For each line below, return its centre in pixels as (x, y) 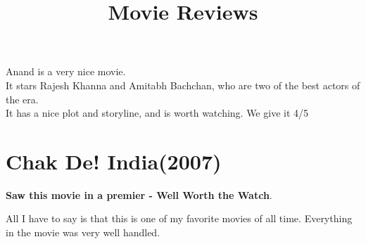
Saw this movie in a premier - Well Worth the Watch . (139, 194)
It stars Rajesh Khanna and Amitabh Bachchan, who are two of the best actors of (183, 85)
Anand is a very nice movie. (66, 71)
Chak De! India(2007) (114, 161)
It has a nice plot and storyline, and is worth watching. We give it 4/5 (157, 113)
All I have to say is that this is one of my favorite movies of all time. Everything (179, 218)
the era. (22, 99)
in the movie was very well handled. (83, 232)
